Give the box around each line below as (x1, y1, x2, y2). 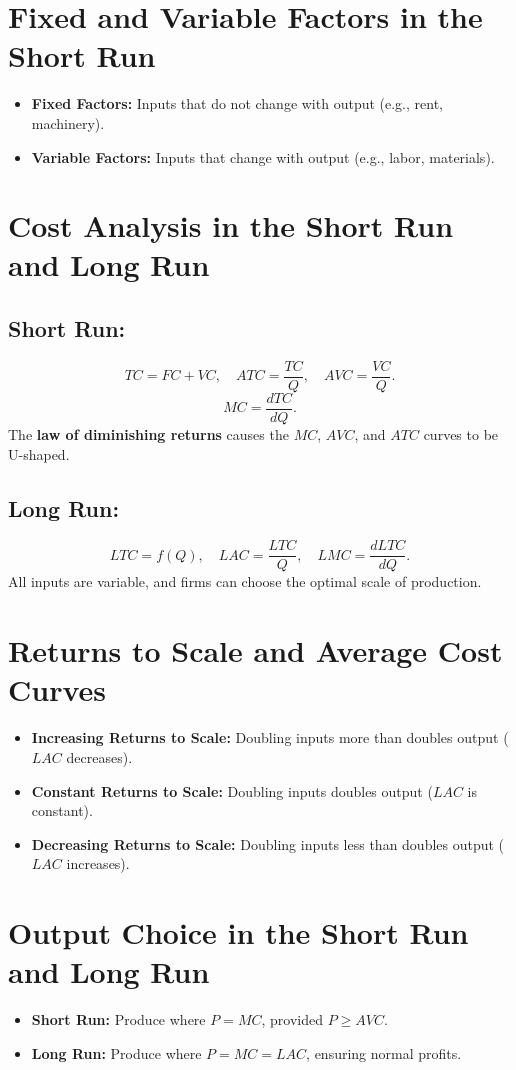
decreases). (66, 746, 133, 767)
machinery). (31, 112, 105, 133)
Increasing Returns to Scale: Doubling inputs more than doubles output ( (31, 727, 509, 748)
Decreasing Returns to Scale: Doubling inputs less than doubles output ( (31, 833, 505, 854)
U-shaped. (8, 443, 70, 464)
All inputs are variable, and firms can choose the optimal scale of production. (8, 571, 482, 592)
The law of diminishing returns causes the (8, 423, 289, 444)
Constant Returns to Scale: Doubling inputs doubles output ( (31, 780, 433, 801)
